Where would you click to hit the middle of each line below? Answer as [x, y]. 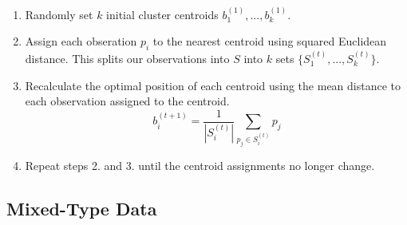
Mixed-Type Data [82, 208]
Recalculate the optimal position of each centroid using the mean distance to [213, 85]
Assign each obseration [81, 41]
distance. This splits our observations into [127, 59]
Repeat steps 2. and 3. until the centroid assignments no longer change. [200, 165]
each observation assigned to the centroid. [127, 101]
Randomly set [59, 14]
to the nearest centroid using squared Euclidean [270, 41]
